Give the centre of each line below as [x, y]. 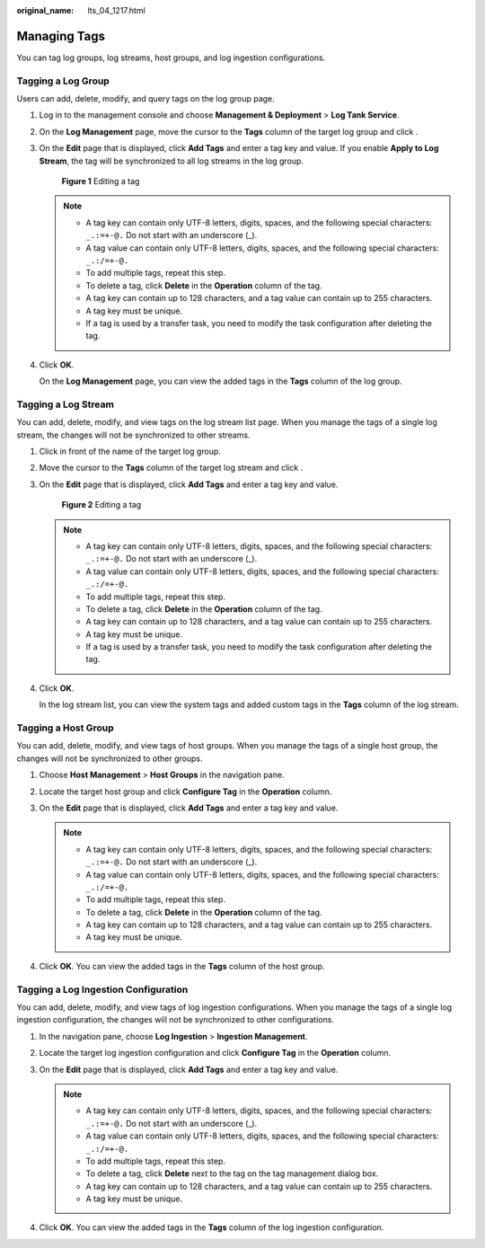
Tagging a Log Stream [65, 404]
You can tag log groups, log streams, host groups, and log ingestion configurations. [171, 58]
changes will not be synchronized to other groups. [110, 758]
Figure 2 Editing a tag [101, 505]
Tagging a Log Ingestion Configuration [102, 989]
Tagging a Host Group [65, 728]
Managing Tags [61, 36]
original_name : [45, 10]
